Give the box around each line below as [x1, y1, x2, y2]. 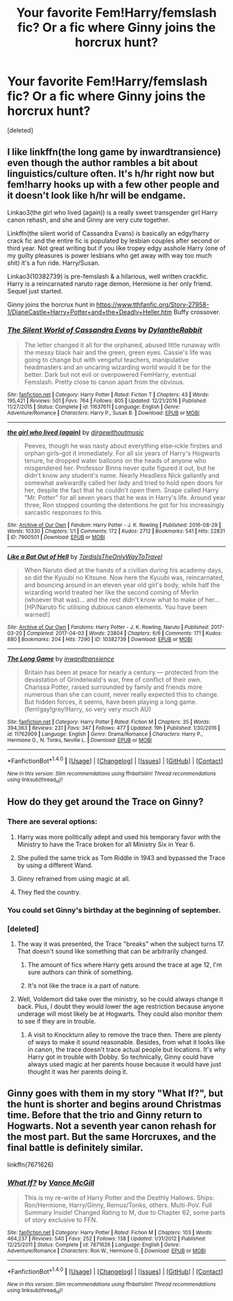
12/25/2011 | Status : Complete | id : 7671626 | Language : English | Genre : [7, 1241, 180, 1249]
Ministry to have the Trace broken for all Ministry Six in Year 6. [17, 840, 196, 848]
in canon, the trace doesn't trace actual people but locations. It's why [27, 1045, 226, 1053]
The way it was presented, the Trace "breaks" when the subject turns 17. [17, 939, 225, 948]
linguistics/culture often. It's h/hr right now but [7, 168, 215, 180]
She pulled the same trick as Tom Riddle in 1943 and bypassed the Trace [17, 853, 225, 862]
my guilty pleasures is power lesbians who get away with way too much [7, 251, 212, 259]
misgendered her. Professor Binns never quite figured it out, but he [24, 464, 216, 472]
